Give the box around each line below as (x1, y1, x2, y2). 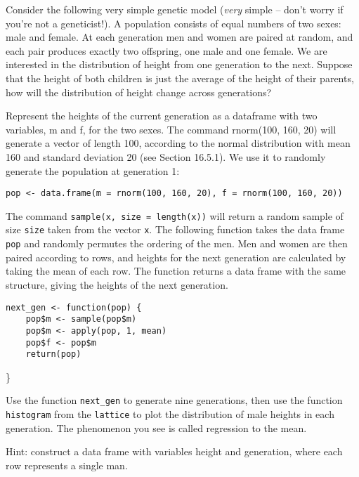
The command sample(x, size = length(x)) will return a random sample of (6, 208, 344, 223)
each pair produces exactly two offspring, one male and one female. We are (6, 43, 327, 58)
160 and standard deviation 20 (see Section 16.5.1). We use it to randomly (6, 149, 326, 164)
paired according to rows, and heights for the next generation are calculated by (6, 249, 346, 264)
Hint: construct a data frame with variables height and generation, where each (6, 444, 343, 459)
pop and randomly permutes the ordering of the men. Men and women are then (6, 236, 348, 251)
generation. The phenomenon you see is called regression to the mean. (6, 420, 307, 435)
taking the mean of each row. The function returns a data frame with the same (6, 263, 346, 278)
